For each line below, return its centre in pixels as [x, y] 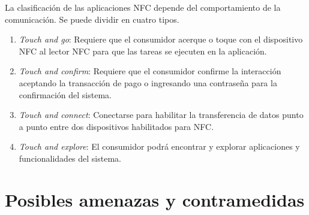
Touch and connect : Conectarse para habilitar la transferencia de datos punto [161, 115]
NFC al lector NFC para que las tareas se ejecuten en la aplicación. [143, 51]
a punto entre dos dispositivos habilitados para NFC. [116, 126]
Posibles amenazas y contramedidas [155, 199]
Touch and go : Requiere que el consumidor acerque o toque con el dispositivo [161, 39]
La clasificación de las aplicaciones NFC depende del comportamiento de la [143, 7]
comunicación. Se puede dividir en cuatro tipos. [92, 19]
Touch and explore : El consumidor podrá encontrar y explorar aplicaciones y [159, 146]
